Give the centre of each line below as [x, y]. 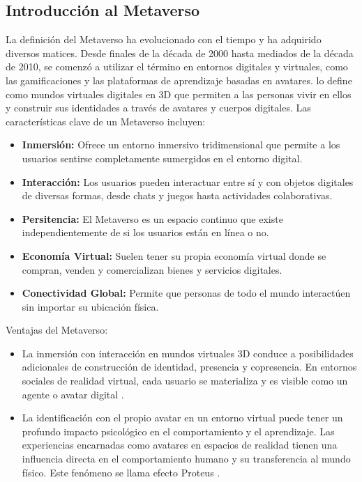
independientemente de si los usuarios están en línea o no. [145, 232]
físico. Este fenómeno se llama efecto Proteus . [121, 472]
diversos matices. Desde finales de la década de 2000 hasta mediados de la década [180, 53]
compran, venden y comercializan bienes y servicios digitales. [152, 269]
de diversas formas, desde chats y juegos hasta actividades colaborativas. [177, 195]
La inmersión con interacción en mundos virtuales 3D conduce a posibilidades [188, 353]
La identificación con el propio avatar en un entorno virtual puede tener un [182, 418]
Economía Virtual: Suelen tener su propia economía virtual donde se [174, 255]
